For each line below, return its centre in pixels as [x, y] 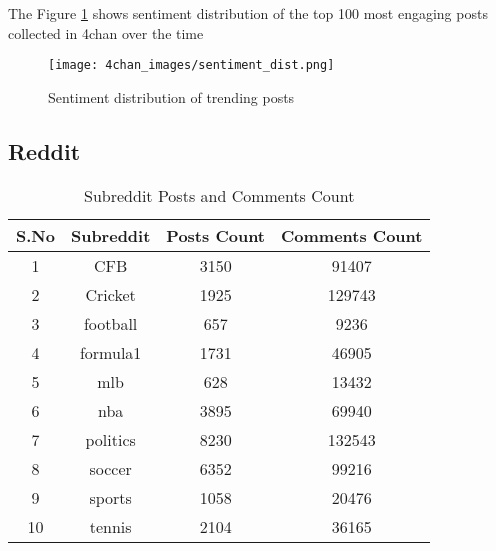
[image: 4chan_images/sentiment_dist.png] [191, 65]
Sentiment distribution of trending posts [171, 96]
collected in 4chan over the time [106, 32]
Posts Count [215, 235]
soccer [110, 468]
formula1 [110, 352]
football [110, 323]
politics [110, 439]
